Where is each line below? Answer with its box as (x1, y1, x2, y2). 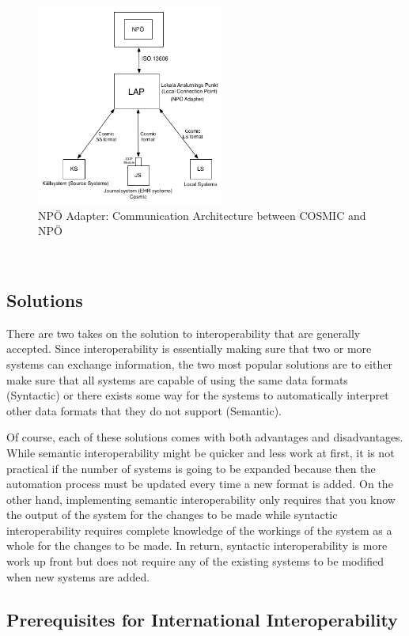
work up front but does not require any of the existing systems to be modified (6, 553, 384, 570)
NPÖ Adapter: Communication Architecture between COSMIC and (38, 206, 366, 223)
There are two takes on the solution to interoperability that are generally (6, 324, 361, 341)
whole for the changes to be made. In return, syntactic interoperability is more (6, 537, 388, 554)
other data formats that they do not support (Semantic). (6, 402, 282, 418)
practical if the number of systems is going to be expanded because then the (6, 460, 376, 476)
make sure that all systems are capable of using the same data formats (6, 371, 348, 388)
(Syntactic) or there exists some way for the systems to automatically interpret (6, 387, 389, 403)
